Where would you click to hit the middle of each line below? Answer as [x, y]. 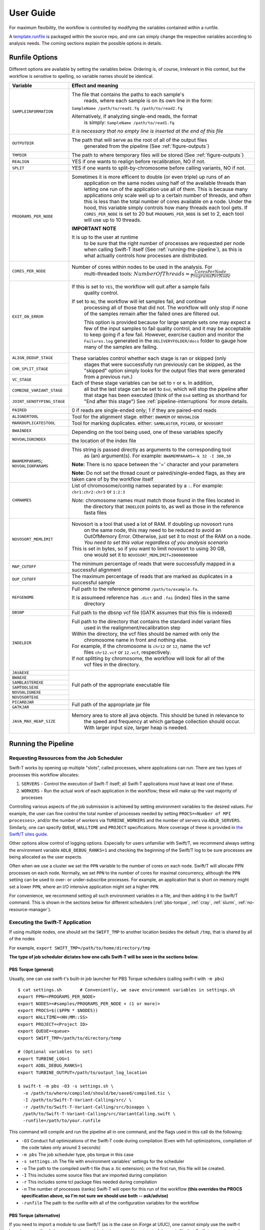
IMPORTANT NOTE [94, 229]
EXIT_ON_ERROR [28, 317]
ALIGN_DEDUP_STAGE [33, 358]
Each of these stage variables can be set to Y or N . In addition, [143, 383]
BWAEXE [19, 677]
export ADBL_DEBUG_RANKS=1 [50, 1066]
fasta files [95, 513]
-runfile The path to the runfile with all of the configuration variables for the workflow [110, 1202]
